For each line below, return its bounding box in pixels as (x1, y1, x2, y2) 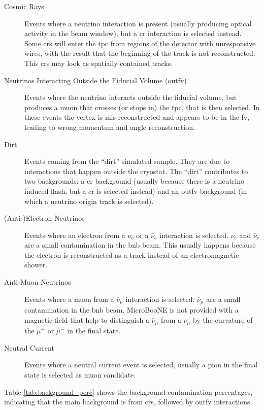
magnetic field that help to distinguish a (24, 314, 149, 325)
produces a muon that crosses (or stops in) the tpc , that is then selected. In (24, 101, 260, 112)
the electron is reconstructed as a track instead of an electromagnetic (24, 249, 239, 260)
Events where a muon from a (24, 293, 114, 304)
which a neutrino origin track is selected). (24, 195, 154, 206)
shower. (24, 259, 48, 270)
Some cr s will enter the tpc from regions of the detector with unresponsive (24, 38, 256, 48)
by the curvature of (192, 314, 253, 325)
